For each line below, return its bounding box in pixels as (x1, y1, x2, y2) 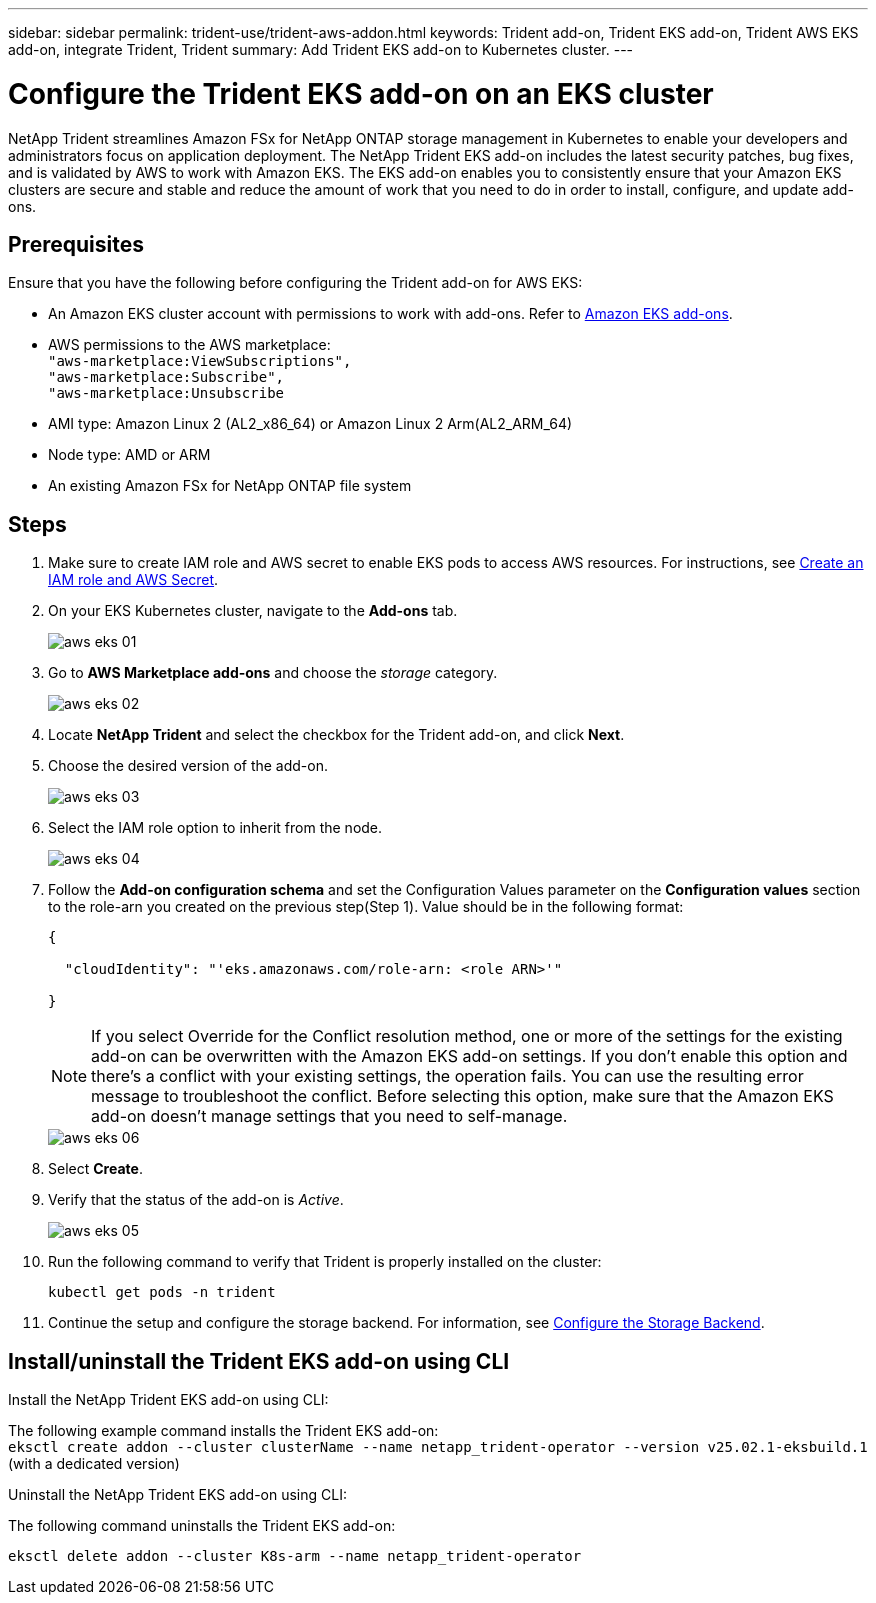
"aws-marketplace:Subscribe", (48, 369, 285, 386)
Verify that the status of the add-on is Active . (48, 1191, 344, 1209)
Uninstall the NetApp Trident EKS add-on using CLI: (8, 1486, 347, 1504)
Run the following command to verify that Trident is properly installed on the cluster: (48, 1253, 602, 1271)
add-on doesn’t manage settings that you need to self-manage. (91, 1106, 568, 1127)
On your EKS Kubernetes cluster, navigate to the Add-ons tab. (48, 602, 458, 620)
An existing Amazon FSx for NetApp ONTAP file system (48, 477, 412, 495)
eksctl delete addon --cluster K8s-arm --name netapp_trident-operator (8, 1548, 582, 1565)
